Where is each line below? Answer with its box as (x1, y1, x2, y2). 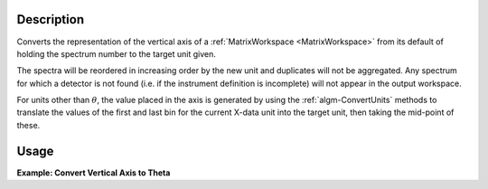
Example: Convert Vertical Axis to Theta (16, 167, 171, 178)
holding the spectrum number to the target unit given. (16, 48, 217, 59)
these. (16, 119, 41, 130)
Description (16, 12, 85, 27)
